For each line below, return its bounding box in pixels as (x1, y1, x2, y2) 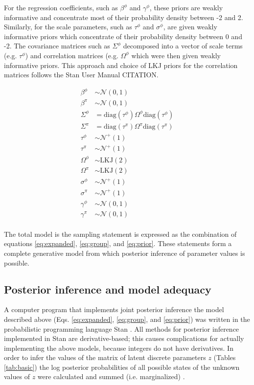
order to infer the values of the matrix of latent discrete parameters (4, 352, 206, 362)
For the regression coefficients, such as (4, 2, 118, 12)
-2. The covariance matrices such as (4, 41, 110, 51)
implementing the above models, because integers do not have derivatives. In (4, 342, 233, 353)
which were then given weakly (131, 50, 221, 60)
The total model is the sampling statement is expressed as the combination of (4, 228, 237, 239)
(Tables (213, 352, 236, 362)
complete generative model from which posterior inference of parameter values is (4, 248, 245, 258)
